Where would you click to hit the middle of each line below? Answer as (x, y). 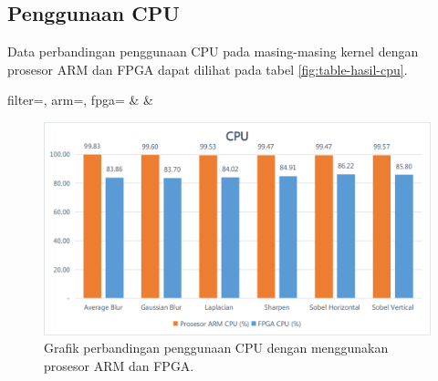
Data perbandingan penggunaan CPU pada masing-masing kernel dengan (213, 51)
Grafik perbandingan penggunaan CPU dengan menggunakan (216, 348)
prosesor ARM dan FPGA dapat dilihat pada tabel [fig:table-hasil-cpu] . (208, 69)
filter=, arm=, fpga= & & (80, 100)
